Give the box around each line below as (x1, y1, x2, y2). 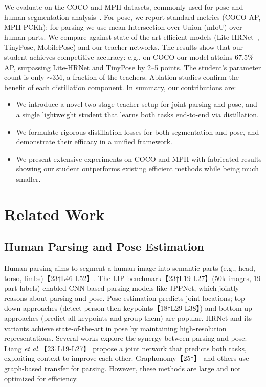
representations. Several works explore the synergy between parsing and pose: (4, 333, 247, 343)
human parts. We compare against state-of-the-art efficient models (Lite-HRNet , (4, 31, 259, 42)
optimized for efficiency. (4, 373, 78, 383)
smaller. (16, 173, 41, 184)
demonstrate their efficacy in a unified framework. (16, 136, 172, 147)
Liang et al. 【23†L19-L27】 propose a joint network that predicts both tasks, (4, 342, 247, 353)
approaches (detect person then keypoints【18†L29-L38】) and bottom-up (23, 303, 252, 313)
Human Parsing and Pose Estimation (4, 239, 205, 254)
